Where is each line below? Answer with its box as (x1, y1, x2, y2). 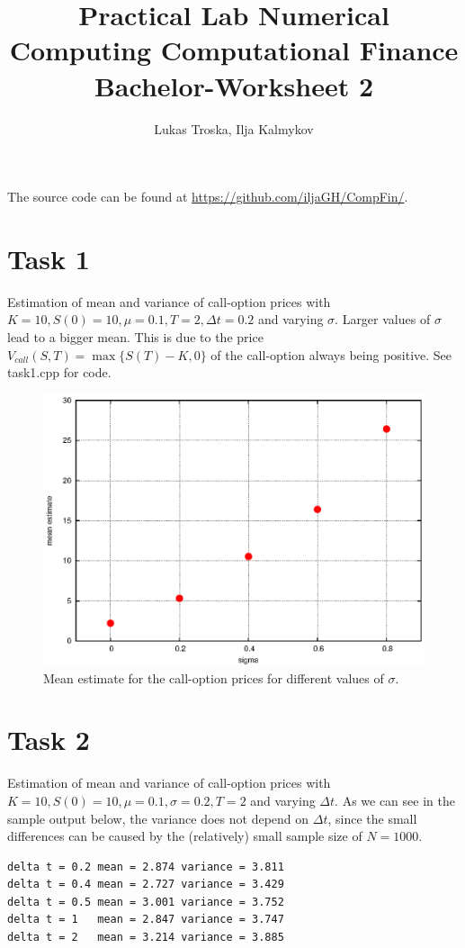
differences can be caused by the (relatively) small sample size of (7, 826, 362, 845)
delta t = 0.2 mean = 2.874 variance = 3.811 (7, 860, 284, 873)
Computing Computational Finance (9, 32, 459, 68)
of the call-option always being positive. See (210, 345, 452, 364)
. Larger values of (335, 310, 431, 329)
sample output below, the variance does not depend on (7, 808, 309, 827)
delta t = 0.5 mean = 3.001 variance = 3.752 (7, 895, 284, 908)
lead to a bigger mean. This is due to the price (7, 328, 264, 346)
